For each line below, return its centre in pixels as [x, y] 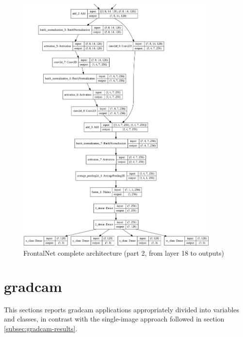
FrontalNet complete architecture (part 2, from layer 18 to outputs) [124, 253]
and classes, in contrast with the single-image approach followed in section [114, 319]
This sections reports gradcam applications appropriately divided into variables [121, 309]
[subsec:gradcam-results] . [41, 328]
